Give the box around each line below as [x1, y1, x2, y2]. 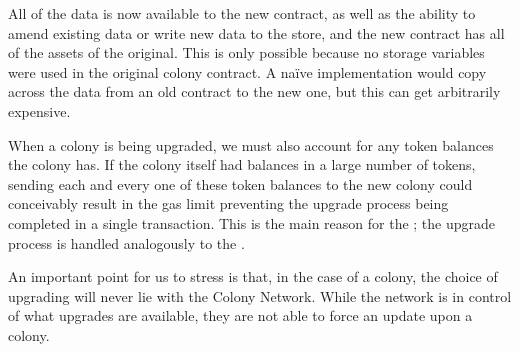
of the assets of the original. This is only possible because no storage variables [8, 42, 485, 63]
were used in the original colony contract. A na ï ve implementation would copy [8, 61, 487, 82]
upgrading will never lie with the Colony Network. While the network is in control [8, 285, 512, 306]
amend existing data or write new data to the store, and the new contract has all [8, 22, 505, 43]
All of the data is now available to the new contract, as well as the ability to [8, 3, 476, 23]
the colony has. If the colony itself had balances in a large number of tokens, [8, 154, 476, 175]
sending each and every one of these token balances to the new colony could [8, 173, 473, 194]
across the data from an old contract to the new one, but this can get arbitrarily [8, 81, 501, 102]
